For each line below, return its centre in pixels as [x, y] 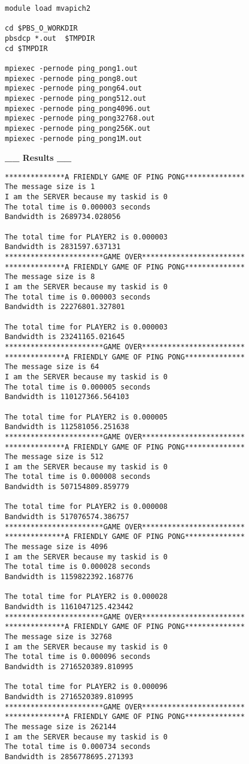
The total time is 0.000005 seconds [78, 387]
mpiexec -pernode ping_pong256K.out [78, 128]
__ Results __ [38, 158]
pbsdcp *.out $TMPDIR [50, 38]
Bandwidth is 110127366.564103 [67, 397]
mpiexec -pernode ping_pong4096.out [78, 108]
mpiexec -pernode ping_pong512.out [76, 98]
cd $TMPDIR [26, 48]
